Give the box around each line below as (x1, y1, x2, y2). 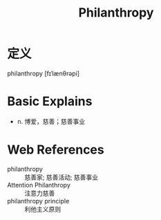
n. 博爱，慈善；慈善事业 (17, 117, 86, 125)
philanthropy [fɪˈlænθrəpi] (7, 69, 80, 77)
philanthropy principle (7, 196, 70, 205)
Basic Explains (7, 93, 93, 109)
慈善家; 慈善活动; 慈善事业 (24, 173, 99, 181)
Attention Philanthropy (7, 181, 71, 189)
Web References (7, 142, 105, 158)
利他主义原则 (24, 205, 61, 213)
